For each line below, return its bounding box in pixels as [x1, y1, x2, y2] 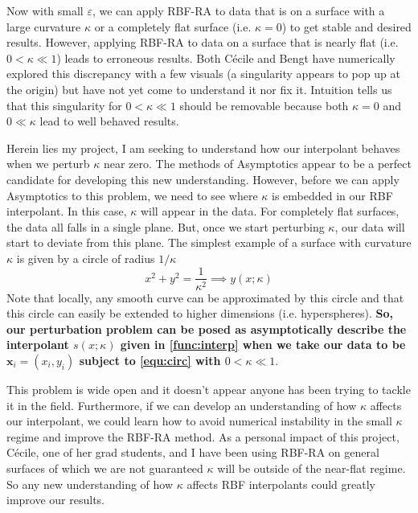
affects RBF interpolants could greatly [186, 475, 375, 492]
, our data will [334, 218, 405, 235]
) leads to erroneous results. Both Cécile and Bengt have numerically [56, 49, 395, 66]
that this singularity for [6, 96, 122, 113]
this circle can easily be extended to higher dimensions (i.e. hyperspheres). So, [6, 305, 393, 322]
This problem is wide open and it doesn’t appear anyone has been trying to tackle [6, 380, 411, 397]
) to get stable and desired [281, 18, 412, 35]
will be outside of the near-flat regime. [217, 459, 406, 476]
